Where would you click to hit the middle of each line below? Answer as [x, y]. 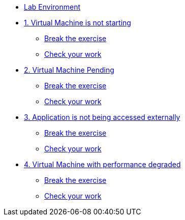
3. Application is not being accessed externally [102, 117]
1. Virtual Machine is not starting [78, 23]
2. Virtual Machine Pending [69, 70]
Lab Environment [52, 7]
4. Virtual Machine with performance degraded [102, 164]
